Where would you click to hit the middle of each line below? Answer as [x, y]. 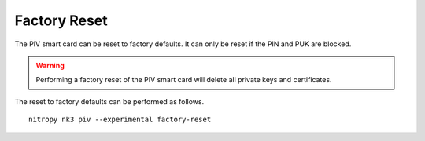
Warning [50, 65]
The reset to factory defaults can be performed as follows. [109, 101]
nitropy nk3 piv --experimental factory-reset [120, 120]
